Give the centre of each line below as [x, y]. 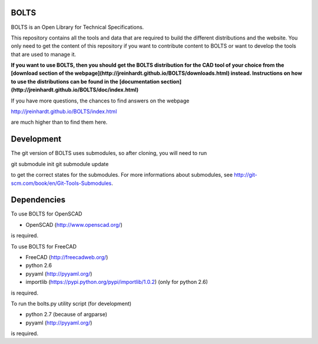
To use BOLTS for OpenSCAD [47, 214]
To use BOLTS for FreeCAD [44, 246]
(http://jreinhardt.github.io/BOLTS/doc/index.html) [75, 90]
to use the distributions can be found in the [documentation [85, 81]
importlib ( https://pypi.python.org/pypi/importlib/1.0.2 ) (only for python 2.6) [117, 282]
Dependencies [38, 200]
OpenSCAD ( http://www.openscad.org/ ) [74, 224]
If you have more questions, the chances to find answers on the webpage [100, 101]
